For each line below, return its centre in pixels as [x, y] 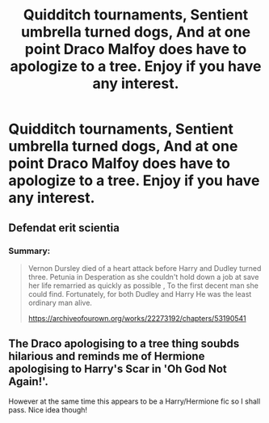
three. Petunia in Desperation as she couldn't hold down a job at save [143, 277]
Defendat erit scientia [64, 228]
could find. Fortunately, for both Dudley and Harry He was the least [140, 294]
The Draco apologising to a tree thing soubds [124, 344]
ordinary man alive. [60, 302]
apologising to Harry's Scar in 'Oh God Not [118, 369]
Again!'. [28, 382]
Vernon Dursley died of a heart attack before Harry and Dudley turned [145, 268]
